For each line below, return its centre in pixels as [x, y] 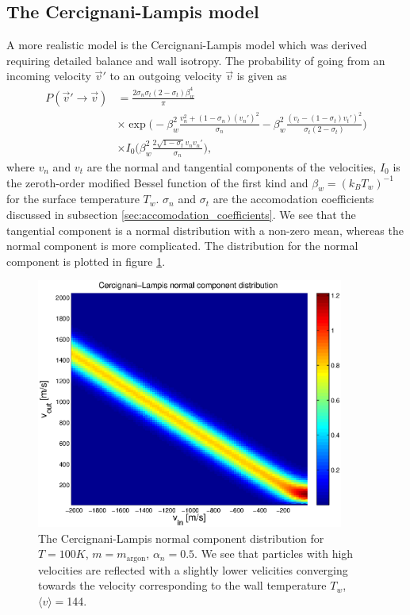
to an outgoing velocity [166, 76]
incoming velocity [49, 76]
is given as [262, 76]
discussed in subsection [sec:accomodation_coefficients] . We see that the [181, 215]
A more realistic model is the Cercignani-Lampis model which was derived [187, 45]
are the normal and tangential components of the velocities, [232, 167]
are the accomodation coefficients [293, 199]
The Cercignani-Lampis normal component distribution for [181, 538]
